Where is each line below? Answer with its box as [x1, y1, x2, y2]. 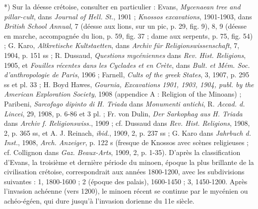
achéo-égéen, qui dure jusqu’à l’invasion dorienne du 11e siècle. [4, 195, 194, 206]
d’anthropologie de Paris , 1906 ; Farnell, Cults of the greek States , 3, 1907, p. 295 [4, 69, 250, 80]
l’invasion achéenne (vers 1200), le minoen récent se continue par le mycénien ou [4, 186, 248, 196]
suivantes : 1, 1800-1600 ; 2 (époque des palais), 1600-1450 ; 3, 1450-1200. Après [4, 176, 248, 186]
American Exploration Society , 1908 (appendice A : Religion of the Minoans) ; [4, 89, 242, 99]
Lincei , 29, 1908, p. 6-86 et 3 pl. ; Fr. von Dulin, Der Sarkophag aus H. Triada [4, 108, 243, 118]
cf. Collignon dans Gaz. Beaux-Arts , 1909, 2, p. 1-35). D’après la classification [4, 147, 241, 157]
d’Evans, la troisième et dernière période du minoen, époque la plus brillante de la [4, 157, 254, 167]
